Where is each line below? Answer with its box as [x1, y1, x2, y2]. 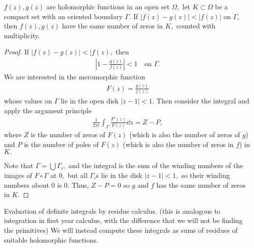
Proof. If [4, 47, 29, 57]
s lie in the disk [96, 170, 142, 180]
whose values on [4, 96, 52, 106]
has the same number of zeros [156, 179, 246, 190]
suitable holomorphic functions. [4, 234, 98, 245]
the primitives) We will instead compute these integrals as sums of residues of [4, 224, 238, 235]
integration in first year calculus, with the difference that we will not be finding [4, 215, 243, 225]
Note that [4, 160, 33, 171]
